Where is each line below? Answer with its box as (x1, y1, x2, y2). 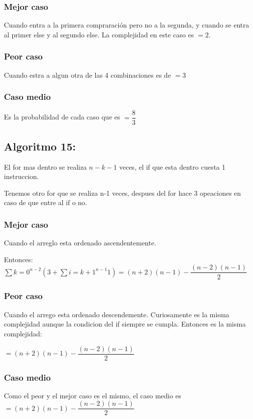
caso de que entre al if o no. (4, 197, 87, 208)
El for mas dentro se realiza (4, 161, 87, 172)
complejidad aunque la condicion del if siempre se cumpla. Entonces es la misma (4, 319, 246, 329)
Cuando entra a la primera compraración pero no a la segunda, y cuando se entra (4, 20, 249, 30)
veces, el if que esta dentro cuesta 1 (119, 161, 225, 172)
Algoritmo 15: (4, 138, 76, 153)
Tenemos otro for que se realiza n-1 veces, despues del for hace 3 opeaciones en (4, 187, 241, 198)
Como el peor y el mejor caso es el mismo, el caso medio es (4, 390, 181, 400)
